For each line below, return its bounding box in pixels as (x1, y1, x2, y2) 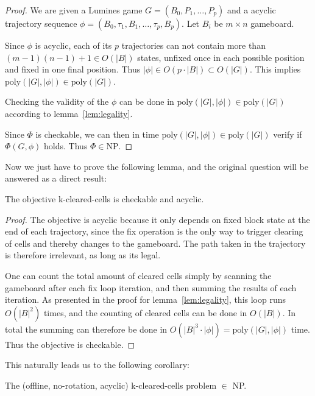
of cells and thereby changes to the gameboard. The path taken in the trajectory (5, 236, 306, 249)
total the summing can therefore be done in (5, 322, 168, 335)
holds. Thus (44, 140, 88, 152)
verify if (273, 127, 302, 140)
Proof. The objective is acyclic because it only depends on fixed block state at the (5, 213, 310, 225)
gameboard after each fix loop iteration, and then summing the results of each (5, 281, 297, 294)
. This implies (249, 63, 301, 76)
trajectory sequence (5, 17, 77, 29)
